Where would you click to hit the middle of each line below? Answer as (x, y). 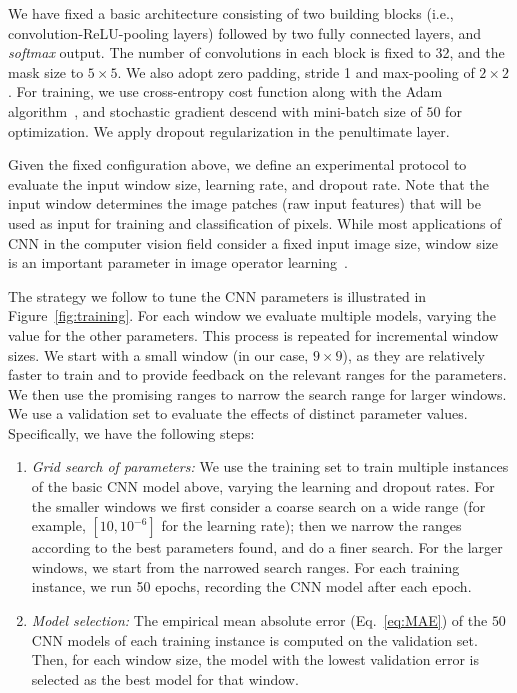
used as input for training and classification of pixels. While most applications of (255, 222)
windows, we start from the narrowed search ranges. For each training (245, 566)
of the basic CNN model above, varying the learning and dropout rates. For (263, 486)
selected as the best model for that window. (165, 678)
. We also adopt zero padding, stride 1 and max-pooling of (296, 71)
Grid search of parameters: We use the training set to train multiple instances (270, 466)
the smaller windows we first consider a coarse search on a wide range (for (258, 505)
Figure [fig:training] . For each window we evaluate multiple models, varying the (252, 315)
